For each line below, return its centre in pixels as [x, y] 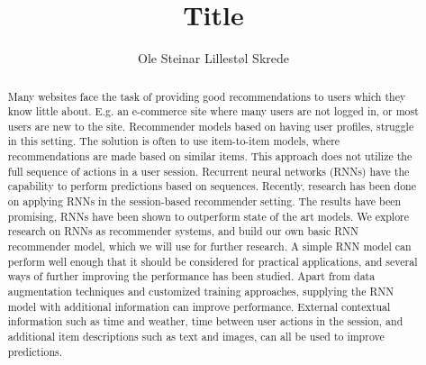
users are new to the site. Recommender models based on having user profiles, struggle [211, 126]
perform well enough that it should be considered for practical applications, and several [213, 261]
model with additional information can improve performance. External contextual [199, 306]
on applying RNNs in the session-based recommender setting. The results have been [204, 201]
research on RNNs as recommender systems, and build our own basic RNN [183, 231]
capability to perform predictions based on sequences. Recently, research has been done [212, 186]
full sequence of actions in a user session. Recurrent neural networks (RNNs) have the [208, 171]
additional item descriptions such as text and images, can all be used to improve [196, 337]
